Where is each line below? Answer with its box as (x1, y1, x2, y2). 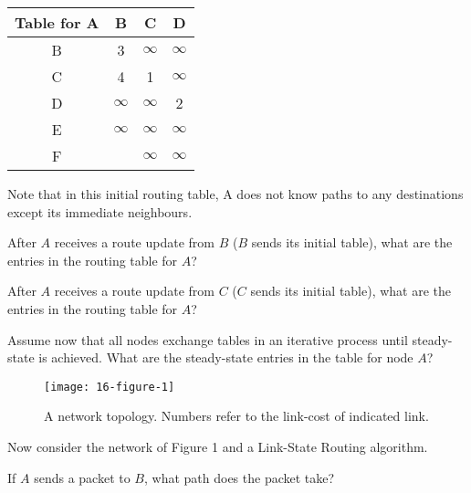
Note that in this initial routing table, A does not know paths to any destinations (7, 184, 464, 203)
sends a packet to (34, 467, 131, 487)
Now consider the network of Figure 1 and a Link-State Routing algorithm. (7, 437, 428, 456)
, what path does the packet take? (143, 467, 335, 487)
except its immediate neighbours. (7, 202, 193, 221)
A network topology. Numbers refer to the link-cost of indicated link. (44, 406, 429, 425)
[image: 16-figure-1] (44, 380, 175, 393)
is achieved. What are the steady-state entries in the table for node (38, 348, 413, 367)
